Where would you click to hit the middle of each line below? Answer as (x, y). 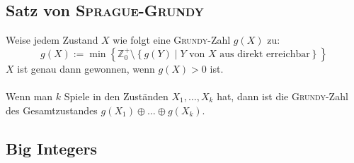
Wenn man (29, 96)
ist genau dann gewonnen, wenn (86, 68)
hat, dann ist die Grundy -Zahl (282, 96)
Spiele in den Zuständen (116, 96)
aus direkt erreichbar (265, 54)
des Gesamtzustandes (52, 110)
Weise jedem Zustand (52, 40)
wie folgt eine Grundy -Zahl (172, 40)
